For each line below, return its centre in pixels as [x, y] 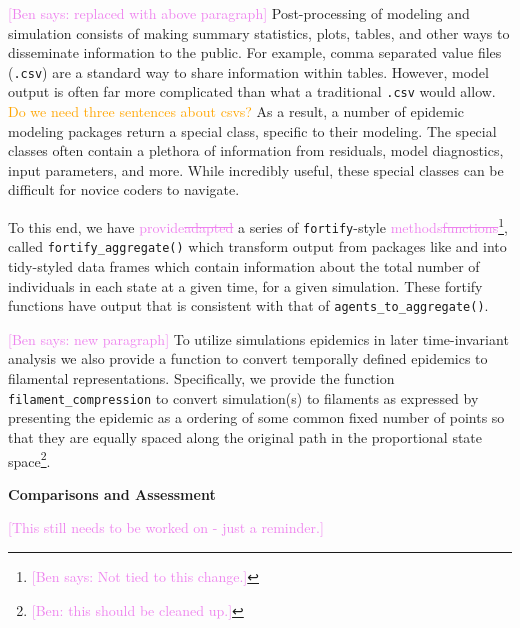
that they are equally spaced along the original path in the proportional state [245, 436]
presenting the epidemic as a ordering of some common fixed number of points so [256, 417]
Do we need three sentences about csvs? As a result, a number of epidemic [236, 111]
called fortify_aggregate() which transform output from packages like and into [257, 246]
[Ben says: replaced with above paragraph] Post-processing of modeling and [239, 13]
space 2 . [29, 459]
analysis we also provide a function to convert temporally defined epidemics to [248, 358]
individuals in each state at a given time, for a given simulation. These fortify [245, 285]
